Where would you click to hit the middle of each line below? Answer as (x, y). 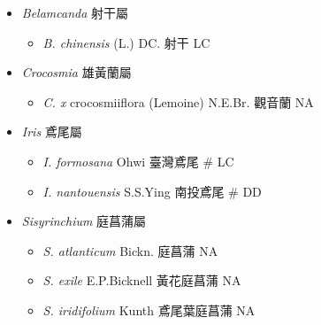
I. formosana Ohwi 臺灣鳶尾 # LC (138, 161)
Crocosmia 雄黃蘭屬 (76, 72)
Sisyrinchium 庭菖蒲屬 (84, 221)
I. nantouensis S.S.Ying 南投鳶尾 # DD (152, 191)
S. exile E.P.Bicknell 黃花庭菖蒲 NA (142, 280)
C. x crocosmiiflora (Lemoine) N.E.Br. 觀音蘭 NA (178, 101)
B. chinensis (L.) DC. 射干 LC (126, 42)
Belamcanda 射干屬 (75, 12)
